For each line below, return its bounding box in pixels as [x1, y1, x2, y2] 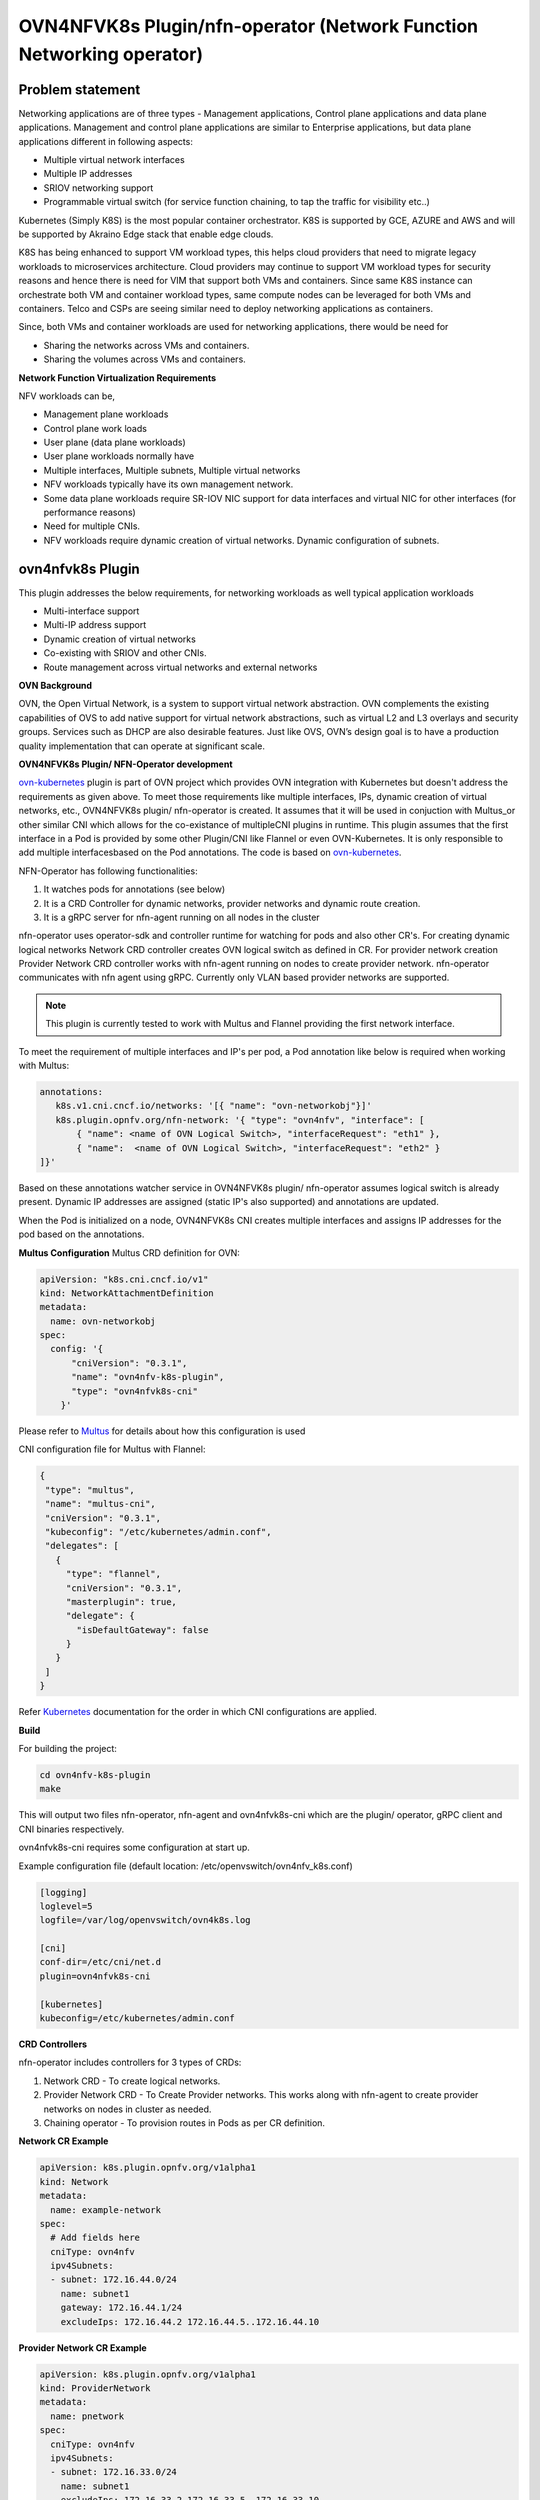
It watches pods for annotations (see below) [43, 883, 226, 895]
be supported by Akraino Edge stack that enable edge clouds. [18, 228, 274, 240]
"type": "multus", [45, 1484, 135, 1495]
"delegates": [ [45, 1540, 120, 1552]
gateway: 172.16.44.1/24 [60, 2302, 183, 2314]
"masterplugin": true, [65, 1596, 177, 1607]
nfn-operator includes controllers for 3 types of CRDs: [18, 2056, 242, 2069]
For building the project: [18, 1743, 117, 1754]
